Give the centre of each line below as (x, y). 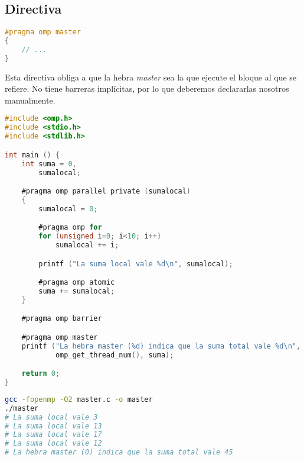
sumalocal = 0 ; (68, 209)
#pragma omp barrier (62, 319)
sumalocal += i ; (87, 245)
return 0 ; (41, 374)
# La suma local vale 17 (53, 435)
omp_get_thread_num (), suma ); (115, 355)
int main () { (32, 155)
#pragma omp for (70, 228)
